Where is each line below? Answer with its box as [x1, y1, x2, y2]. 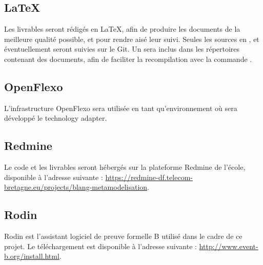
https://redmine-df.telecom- [105, 171, 193, 182]
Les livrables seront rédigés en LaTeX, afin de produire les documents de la [4, 24, 240, 34]
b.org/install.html [4, 251, 59, 261]
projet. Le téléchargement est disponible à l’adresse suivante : [4, 240, 197, 251]
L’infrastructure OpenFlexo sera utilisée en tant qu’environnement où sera [4, 102, 237, 113]
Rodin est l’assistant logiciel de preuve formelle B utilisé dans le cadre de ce [4, 231, 242, 241]
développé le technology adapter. [4, 113, 107, 123]
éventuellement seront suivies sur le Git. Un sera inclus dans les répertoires [4, 43, 240, 54]
